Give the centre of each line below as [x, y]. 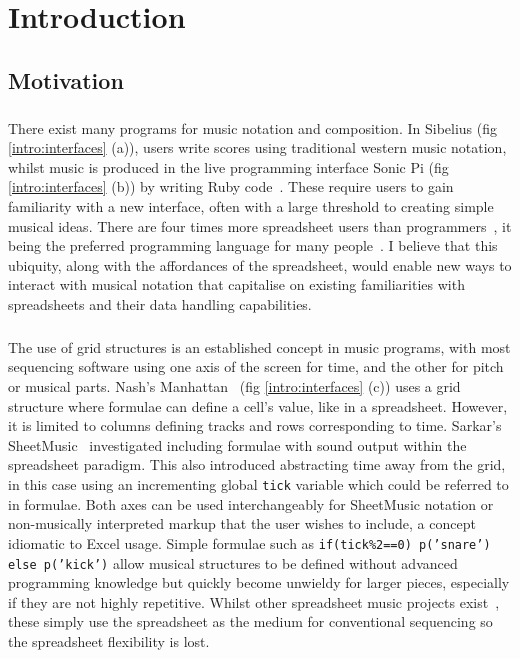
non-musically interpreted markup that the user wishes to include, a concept [242, 523]
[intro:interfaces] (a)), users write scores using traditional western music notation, [257, 147]
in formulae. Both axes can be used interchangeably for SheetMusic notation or [251, 503]
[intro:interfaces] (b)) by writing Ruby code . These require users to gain [231, 186]
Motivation [66, 79]
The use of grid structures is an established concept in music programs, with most [259, 346]
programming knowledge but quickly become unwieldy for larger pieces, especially [259, 582]
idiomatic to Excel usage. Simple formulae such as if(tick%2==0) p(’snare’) [249, 542]
